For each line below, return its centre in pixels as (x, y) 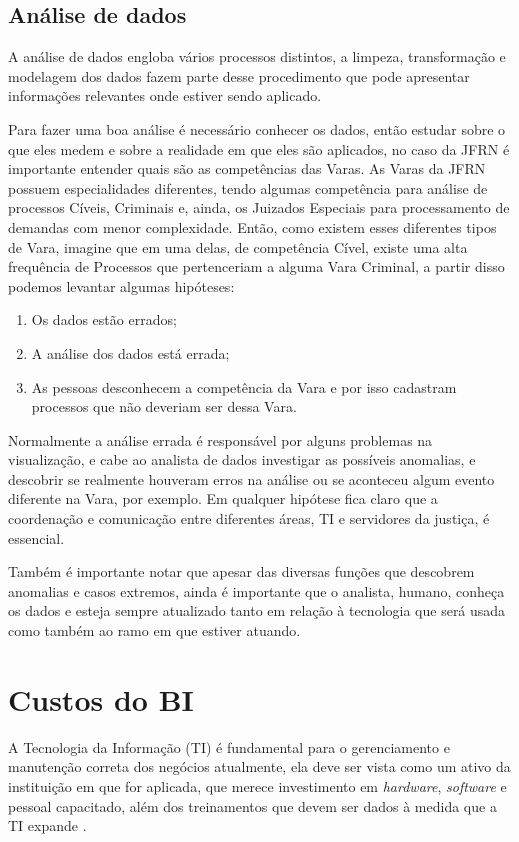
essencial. (36, 537)
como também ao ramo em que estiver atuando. (154, 630)
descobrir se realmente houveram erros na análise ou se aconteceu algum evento (251, 478)
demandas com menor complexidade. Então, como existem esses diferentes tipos (252, 226)
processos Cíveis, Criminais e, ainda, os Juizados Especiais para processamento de (259, 207)
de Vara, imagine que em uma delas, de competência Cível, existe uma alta (238, 246)
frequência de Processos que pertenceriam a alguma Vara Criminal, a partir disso (256, 266)
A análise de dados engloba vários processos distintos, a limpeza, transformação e (257, 56)
